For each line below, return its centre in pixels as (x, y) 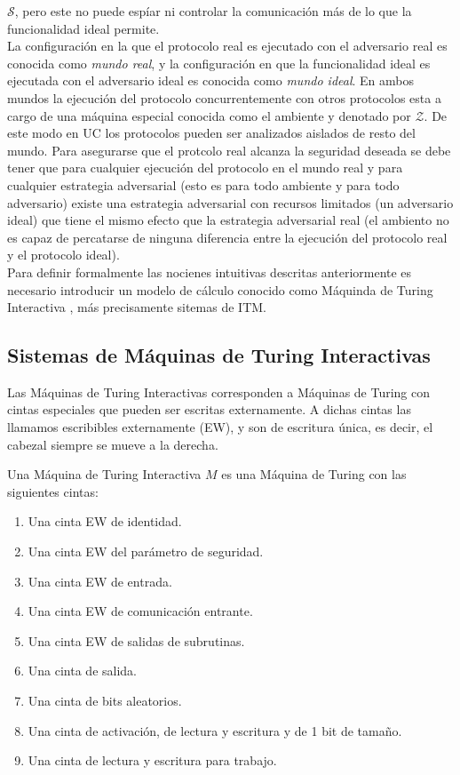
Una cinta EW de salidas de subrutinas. (136, 640)
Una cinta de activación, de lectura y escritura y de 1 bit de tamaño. (215, 730)
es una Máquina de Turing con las (314, 474)
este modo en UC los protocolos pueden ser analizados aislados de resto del (211, 133)
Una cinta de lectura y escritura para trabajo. (152, 760)
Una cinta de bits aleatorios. (105, 701)
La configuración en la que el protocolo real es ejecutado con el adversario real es (227, 46)
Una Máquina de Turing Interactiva (104, 474)
